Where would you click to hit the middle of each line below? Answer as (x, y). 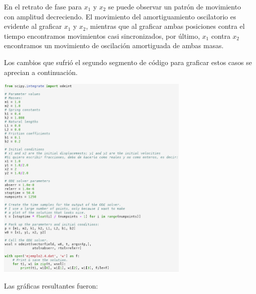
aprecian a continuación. (41, 72)
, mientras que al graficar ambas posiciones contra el (165, 26)
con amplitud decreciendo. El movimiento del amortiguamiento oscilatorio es (120, 16)
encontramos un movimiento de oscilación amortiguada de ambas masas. (114, 45)
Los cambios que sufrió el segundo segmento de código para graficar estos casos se (128, 62)
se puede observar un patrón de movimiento (175, 6)
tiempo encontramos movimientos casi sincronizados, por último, (102, 36)
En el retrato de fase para (43, 6)
